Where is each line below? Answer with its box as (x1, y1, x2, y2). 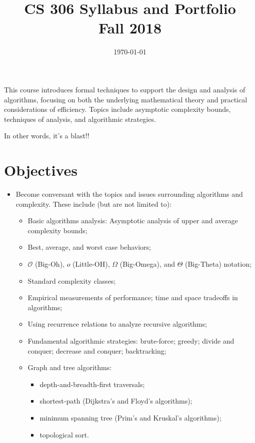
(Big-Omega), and (119, 258, 175, 269)
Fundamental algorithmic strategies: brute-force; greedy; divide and (27, 335, 234, 346)
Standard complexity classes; (27, 275, 116, 286)
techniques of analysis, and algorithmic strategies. (4, 113, 156, 124)
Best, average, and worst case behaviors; (27, 242, 151, 252)
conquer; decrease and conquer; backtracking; (27, 345, 166, 356)
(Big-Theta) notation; (184, 258, 251, 269)
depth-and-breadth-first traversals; (39, 379, 145, 389)
